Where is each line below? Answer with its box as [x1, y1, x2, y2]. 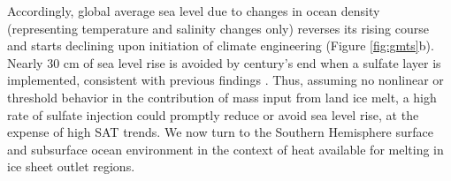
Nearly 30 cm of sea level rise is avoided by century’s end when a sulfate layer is [7, 53, 441, 72]
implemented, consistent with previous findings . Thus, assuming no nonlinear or [7, 71, 444, 89]
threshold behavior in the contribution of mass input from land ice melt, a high [7, 87, 437, 106]
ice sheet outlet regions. [7, 157, 135, 176]
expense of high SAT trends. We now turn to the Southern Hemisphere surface [7, 123, 433, 141]
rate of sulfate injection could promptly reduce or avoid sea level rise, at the [7, 105, 419, 124]
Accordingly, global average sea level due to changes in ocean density [7, 2, 380, 19]
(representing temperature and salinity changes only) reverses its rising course [7, 19, 429, 37]
